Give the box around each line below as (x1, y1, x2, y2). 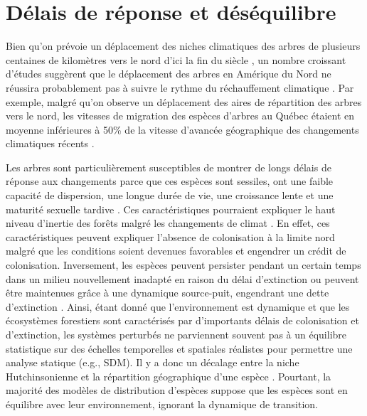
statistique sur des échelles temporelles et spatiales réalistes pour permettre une (6, 341, 353, 356)
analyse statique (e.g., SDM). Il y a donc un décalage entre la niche (6, 355, 299, 370)
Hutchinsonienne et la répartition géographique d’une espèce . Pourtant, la (6, 368, 331, 383)
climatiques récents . (6, 136, 95, 151)
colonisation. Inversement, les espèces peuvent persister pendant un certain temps (6, 257, 361, 272)
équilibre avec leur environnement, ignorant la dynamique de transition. (6, 396, 318, 411)
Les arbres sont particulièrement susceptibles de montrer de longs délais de (6, 159, 331, 174)
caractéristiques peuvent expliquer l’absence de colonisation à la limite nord (6, 229, 335, 244)
